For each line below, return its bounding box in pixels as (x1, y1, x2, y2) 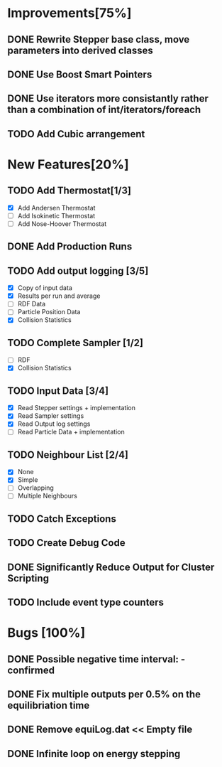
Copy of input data (17, 284, 72, 292)
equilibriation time (7, 699, 90, 712)
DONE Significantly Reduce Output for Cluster (7, 561, 215, 573)
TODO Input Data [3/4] (7, 385, 109, 397)
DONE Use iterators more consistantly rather (7, 92, 209, 104)
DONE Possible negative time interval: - (7, 653, 186, 665)
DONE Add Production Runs (7, 240, 133, 253)
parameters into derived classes (7, 44, 154, 56)
